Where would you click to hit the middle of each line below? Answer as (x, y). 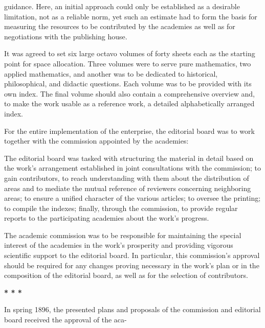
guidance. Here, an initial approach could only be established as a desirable (122, 6)
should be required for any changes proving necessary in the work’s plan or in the (132, 265)
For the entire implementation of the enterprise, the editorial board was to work (129, 131)
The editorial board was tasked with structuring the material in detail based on (129, 158)
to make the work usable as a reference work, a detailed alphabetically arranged (129, 103)
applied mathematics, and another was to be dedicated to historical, (111, 73)
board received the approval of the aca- (65, 320)
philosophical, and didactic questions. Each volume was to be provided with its (128, 84)
